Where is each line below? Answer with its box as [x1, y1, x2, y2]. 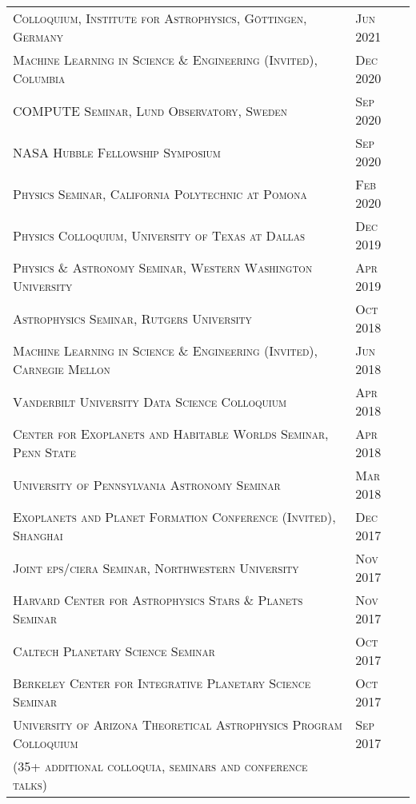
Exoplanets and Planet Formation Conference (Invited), [13, 507, 336, 526]
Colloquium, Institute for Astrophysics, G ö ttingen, [13, 9, 307, 27]
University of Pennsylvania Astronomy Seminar [13, 475, 281, 494]
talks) [13, 775, 48, 794]
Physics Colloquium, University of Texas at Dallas [13, 225, 306, 245]
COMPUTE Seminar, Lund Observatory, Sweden [13, 101, 288, 120]
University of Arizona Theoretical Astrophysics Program [13, 715, 342, 734]
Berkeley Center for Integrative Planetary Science [13, 674, 311, 692]
